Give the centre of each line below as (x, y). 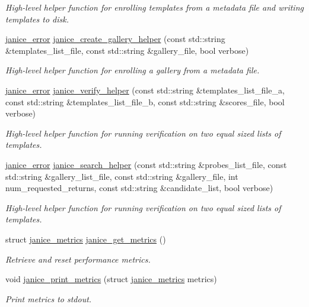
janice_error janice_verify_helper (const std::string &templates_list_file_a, (145, 90)
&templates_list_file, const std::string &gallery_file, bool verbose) (127, 50)
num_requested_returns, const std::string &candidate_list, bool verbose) (139, 188)
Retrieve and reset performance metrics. (78, 259)
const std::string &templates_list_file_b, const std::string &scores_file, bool (145, 101)
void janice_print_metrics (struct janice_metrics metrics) (111, 279)
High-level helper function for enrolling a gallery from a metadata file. (133, 70)
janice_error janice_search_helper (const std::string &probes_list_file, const (146, 164)
